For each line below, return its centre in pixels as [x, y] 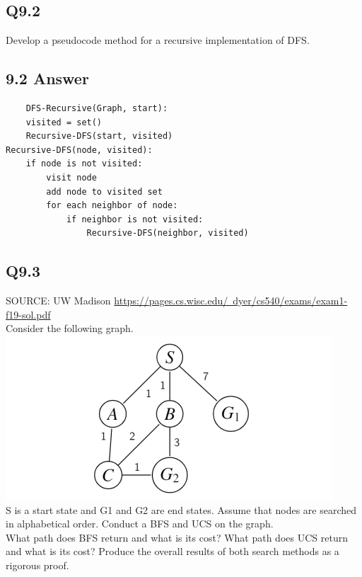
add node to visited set [104, 192]
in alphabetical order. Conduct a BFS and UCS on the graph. [140, 524]
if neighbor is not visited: [135, 219]
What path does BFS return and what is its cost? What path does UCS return [177, 537]
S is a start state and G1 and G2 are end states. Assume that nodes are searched [181, 509]
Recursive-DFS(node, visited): [79, 150]
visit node [71, 177]
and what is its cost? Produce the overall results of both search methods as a [173, 551]
